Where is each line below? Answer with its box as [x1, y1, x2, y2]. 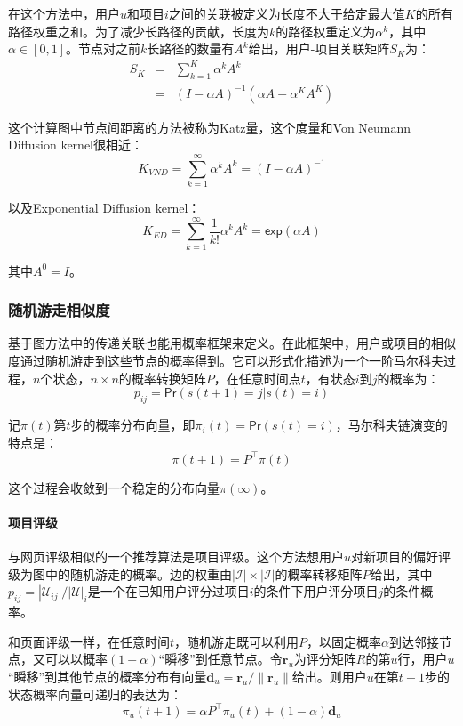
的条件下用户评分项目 [253, 582, 379, 601]
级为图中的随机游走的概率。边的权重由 [8, 564, 232, 583]
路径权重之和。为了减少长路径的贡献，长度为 [8, 21, 269, 40]
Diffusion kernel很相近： [8, 135, 143, 154]
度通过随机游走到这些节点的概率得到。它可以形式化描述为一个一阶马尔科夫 [8, 351, 443, 370]
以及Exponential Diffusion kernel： [8, 198, 201, 216]
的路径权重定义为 [275, 21, 376, 40]
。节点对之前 [65, 39, 140, 58]
